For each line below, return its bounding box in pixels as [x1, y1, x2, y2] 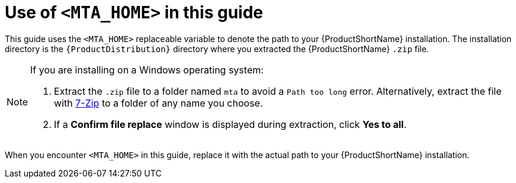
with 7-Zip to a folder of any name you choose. [54, 97, 263, 109]
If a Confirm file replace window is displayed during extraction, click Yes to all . [54, 118, 406, 130]
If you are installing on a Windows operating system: [30, 63, 264, 76]
